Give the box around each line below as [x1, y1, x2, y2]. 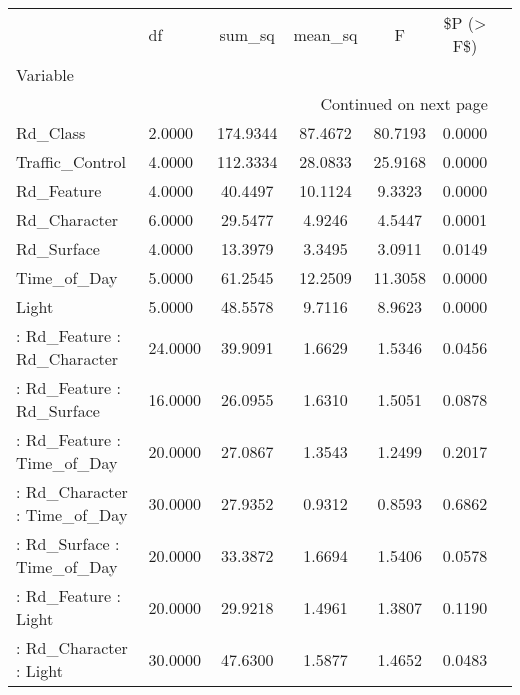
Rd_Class [16, 121, 86, 144]
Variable [16, 63, 74, 86]
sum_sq [219, 22, 275, 46]
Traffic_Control [16, 150, 126, 173]
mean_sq [293, 22, 358, 46]
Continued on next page [320, 92, 488, 115]
